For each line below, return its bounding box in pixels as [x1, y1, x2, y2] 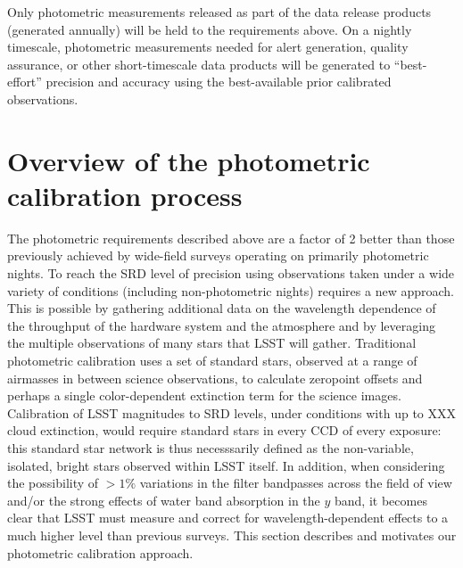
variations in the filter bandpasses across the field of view [139, 473, 452, 492]
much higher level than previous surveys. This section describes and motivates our [7, 525, 457, 544]
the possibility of [7, 473, 99, 492]
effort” [7, 72, 42, 91]
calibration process [7, 177, 243, 213]
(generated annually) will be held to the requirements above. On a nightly [7, 20, 412, 38]
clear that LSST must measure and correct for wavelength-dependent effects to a [7, 508, 449, 527]
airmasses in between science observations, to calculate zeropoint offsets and [7, 368, 423, 387]
